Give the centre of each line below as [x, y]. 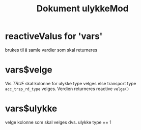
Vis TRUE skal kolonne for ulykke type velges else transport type [71, 83]
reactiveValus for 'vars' [54, 36]
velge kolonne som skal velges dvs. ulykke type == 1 [58, 122]
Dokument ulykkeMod [83, 9]
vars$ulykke [31, 109]
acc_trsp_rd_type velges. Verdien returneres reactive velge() [67, 89]
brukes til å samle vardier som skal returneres [51, 50]
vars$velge [29, 70]
